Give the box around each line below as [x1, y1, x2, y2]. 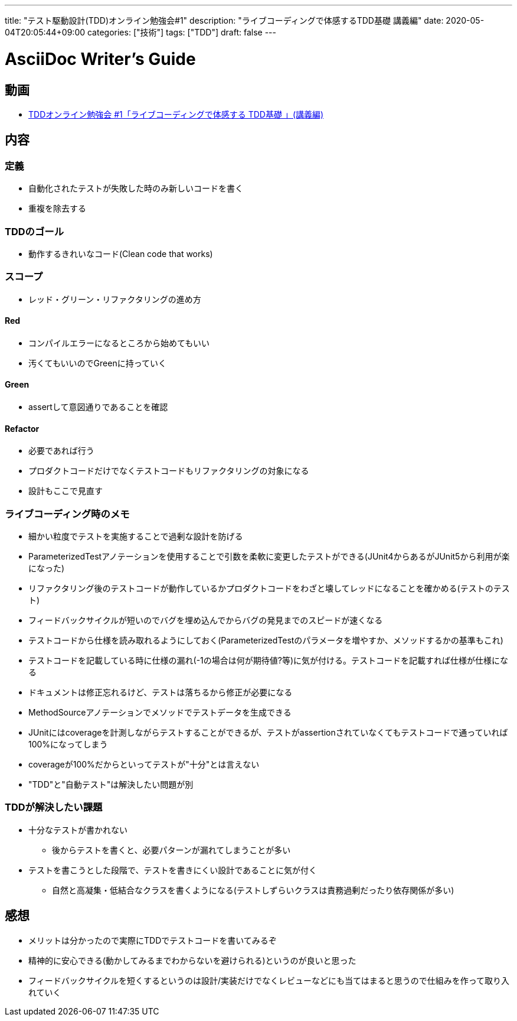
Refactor [5, 423, 40, 434]
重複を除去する [28, 203, 86, 214]
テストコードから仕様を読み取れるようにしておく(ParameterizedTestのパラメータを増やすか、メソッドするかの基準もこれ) [28, 635, 503, 646]
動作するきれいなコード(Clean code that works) [28, 248, 213, 259]
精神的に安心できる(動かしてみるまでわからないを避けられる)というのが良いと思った [28, 955, 356, 965]
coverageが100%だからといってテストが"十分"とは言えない [28, 759, 260, 770]
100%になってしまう [28, 739, 108, 750]
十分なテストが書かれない [28, 824, 127, 835]
